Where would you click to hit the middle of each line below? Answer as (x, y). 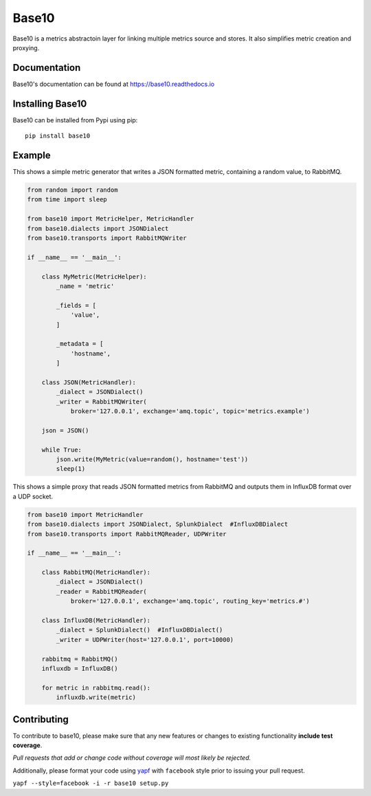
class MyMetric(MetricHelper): (94, 276)
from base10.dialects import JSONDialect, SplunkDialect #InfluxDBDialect (158, 524)
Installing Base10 (50, 103)
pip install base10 (58, 136)
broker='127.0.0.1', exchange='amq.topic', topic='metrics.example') (190, 411)
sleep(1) (71, 469)
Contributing (41, 719)
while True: (62, 450)
